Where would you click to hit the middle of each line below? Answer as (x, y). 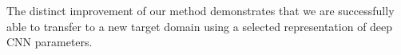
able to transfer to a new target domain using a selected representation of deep (200, 26)
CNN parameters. (50, 42)
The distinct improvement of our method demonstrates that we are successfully (200, 10)
